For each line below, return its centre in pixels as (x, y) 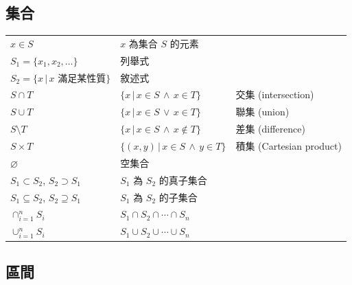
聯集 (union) (262, 112)
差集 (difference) (270, 129)
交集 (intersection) (275, 94)
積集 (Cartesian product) (289, 146)
